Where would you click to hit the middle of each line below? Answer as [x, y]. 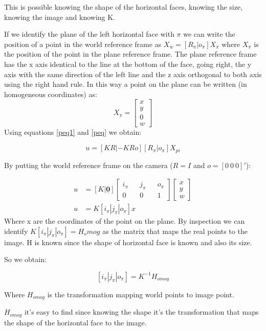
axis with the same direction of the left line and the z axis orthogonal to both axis [133, 74]
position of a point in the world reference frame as [83, 44]
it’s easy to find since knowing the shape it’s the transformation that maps [141, 312]
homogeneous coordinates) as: [51, 94]
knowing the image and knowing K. [60, 17]
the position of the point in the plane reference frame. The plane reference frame [130, 54]
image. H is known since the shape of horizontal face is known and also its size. [128, 242]
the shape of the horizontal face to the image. [75, 322]
